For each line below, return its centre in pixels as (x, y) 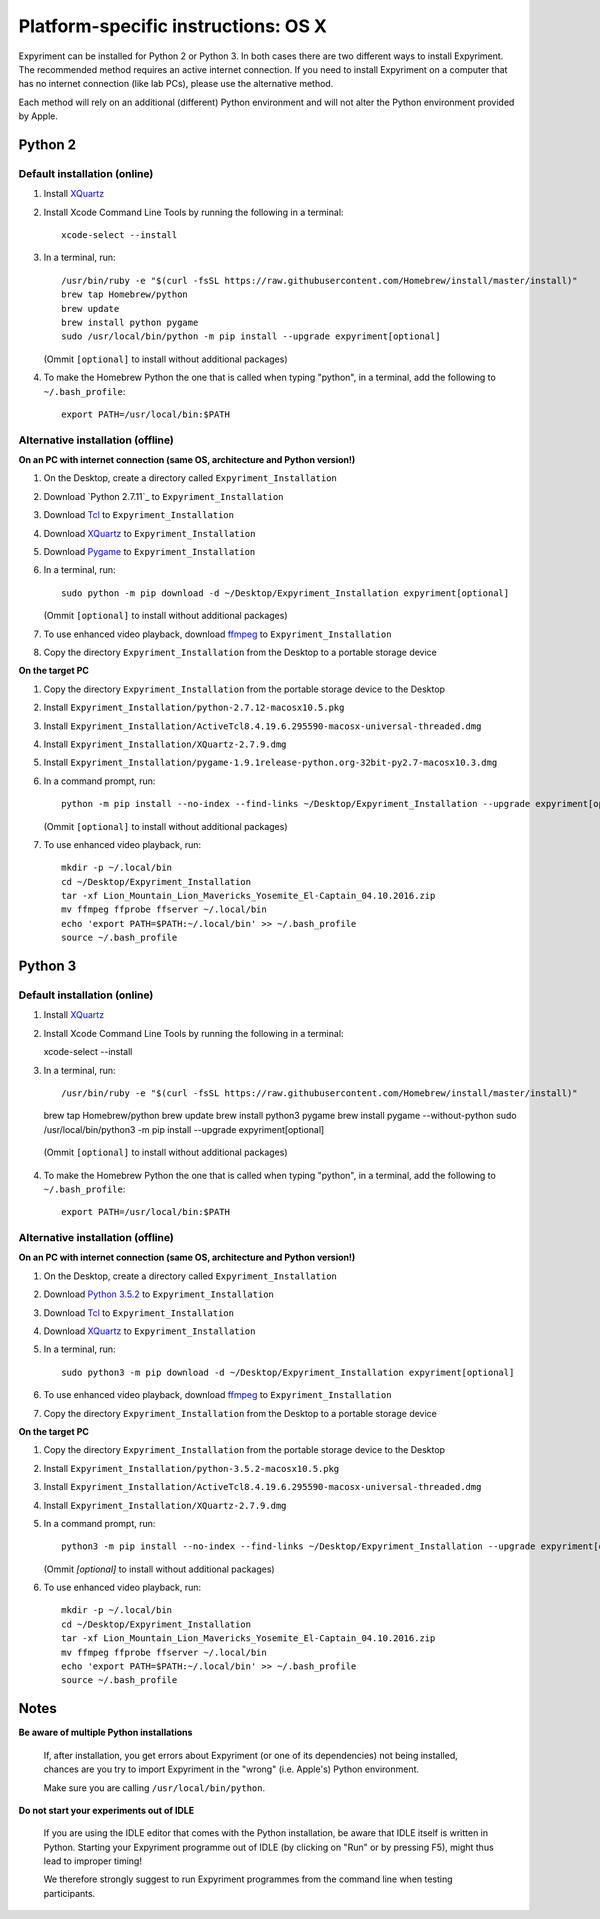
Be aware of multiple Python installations (105, 1732)
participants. (69, 1893)
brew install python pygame (130, 322)
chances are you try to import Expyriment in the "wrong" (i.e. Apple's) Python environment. (231, 1769)
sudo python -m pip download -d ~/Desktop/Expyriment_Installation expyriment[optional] (285, 593)
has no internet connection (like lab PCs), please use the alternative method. (176, 84)
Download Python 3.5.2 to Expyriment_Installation (159, 1294)
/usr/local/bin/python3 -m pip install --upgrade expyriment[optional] (184, 1129)
